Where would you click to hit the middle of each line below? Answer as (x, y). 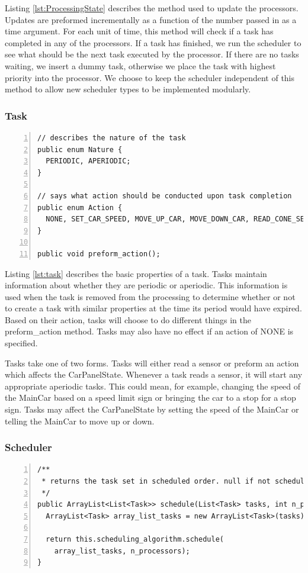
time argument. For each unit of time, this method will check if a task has (139, 31)
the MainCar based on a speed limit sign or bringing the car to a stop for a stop (150, 397)
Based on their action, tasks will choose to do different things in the (128, 319)
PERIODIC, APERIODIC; (88, 161)
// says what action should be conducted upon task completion (165, 196)
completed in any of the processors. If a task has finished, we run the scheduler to (153, 42)
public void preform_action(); (99, 254)
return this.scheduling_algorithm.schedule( (135, 539)
